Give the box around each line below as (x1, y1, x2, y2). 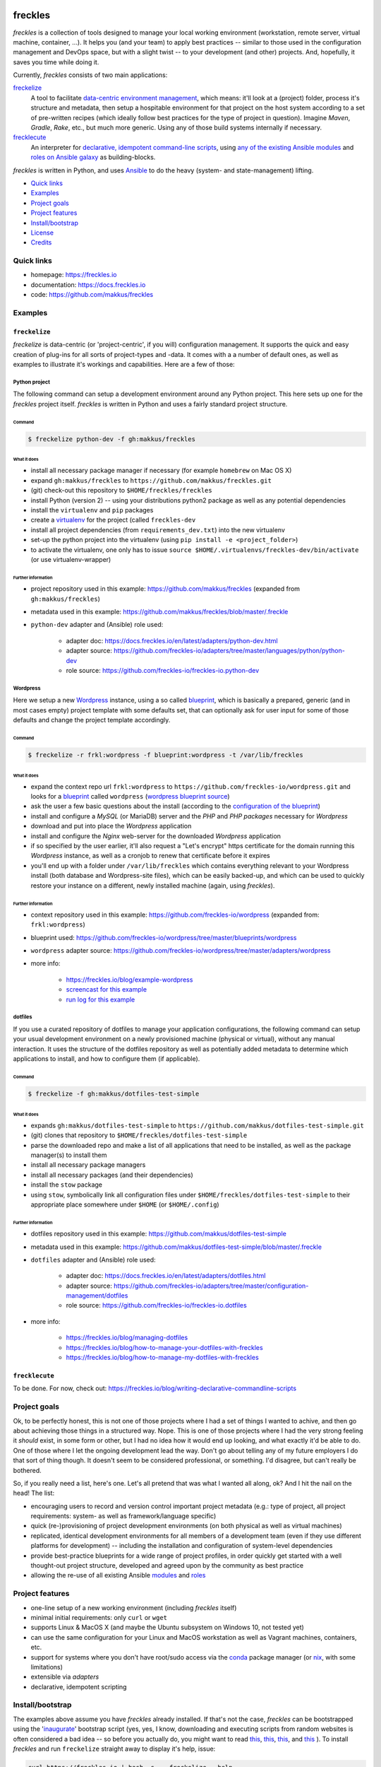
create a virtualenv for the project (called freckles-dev (30, 516, 196, 524)
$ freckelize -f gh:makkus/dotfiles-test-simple (28, 1089, 200, 1098)
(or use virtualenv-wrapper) (30, 555, 111, 563)
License (30, 228, 54, 237)
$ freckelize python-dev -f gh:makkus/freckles (28, 435, 195, 443)
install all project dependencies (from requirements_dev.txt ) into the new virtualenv (30, 525, 286, 534)
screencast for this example (66, 985, 147, 994)
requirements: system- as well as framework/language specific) (30, 1512, 217, 1520)
